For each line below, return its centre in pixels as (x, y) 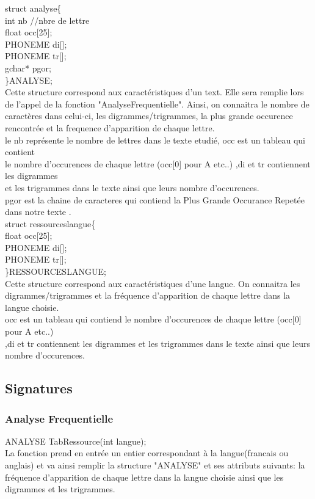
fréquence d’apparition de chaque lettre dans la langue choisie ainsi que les (144, 477)
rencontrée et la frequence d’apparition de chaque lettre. (110, 127)
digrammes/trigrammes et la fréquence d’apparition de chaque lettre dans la (148, 295)
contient (20, 152)
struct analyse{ (33, 8)
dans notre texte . (38, 212)
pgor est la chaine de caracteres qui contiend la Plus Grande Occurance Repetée (155, 199)
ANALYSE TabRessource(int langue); (76, 441)
